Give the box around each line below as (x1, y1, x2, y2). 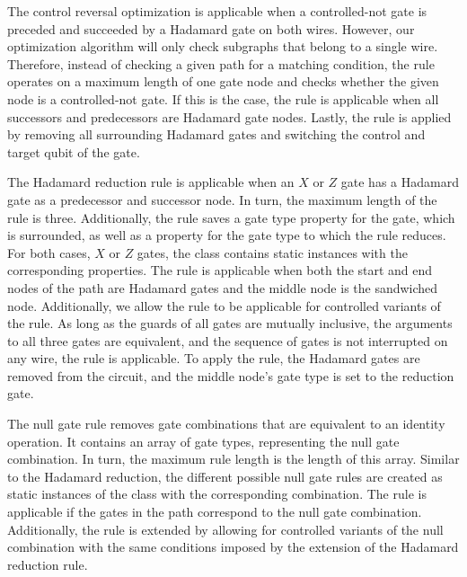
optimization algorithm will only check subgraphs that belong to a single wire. (7, 37, 438, 56)
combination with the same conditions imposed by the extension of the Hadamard (7, 537, 459, 556)
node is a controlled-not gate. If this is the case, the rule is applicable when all (7, 89, 439, 108)
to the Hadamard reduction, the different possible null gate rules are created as (7, 466, 443, 485)
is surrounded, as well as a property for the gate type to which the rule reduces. (7, 226, 446, 244)
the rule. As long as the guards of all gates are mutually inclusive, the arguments (7, 314, 453, 333)
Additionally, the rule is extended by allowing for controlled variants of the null (7, 519, 444, 538)
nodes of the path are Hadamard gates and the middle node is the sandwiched (7, 278, 438, 297)
